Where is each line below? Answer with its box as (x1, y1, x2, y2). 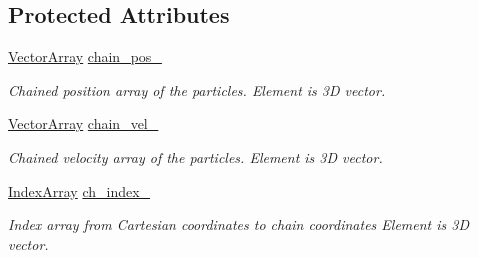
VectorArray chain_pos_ (8, 46, 162, 67)
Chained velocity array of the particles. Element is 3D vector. (8, 146, 383, 167)
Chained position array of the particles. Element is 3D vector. (8, 79, 386, 100)
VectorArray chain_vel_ (8, 113, 159, 134)
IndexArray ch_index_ (8, 180, 151, 201)
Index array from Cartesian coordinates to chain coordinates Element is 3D (8, 214, 470, 235)
